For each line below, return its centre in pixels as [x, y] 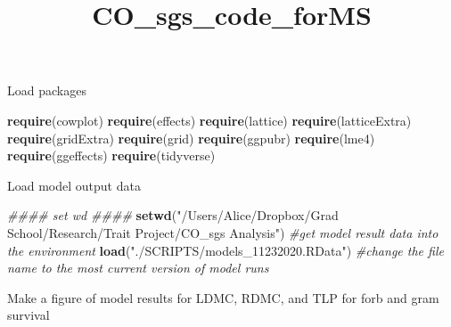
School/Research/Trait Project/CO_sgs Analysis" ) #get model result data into [223, 232]
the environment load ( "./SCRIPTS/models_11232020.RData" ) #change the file [225, 250]
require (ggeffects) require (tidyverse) [111, 155]
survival [29, 315]
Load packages [47, 90]
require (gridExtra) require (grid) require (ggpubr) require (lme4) [191, 138]
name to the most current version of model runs [138, 268]
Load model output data [74, 185]
